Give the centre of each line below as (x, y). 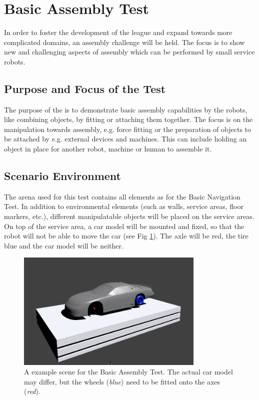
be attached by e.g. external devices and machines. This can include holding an (125, 139)
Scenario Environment (62, 176)
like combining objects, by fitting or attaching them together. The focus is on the (128, 119)
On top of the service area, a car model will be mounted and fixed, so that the (124, 226)
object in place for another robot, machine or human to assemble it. (108, 149)
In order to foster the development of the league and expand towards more (118, 32)
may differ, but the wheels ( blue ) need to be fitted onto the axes (122, 381)
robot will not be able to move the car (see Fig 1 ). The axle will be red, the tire (126, 236)
